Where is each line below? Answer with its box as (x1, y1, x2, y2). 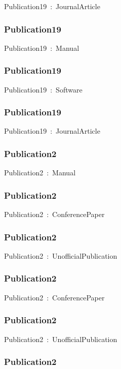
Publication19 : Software (4, 84, 83, 95)
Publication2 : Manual (4, 167, 76, 178)
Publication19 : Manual (4, 42, 79, 53)
